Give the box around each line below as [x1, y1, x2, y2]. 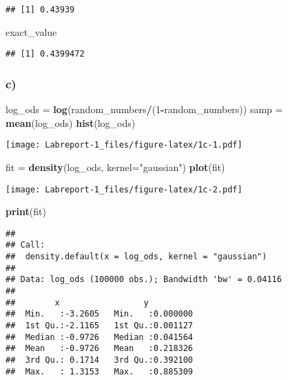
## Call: [6, 240, 45, 250]
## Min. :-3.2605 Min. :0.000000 [6, 309, 194, 319]
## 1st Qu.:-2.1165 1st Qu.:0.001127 [6, 321, 194, 331]
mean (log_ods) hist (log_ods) [6, 115, 136, 130]
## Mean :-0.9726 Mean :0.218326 [6, 343, 194, 354]
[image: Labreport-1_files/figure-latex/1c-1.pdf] [6, 140, 243, 150]
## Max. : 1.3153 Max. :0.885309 [6, 366, 194, 377]
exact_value [6, 24, 57, 39]
